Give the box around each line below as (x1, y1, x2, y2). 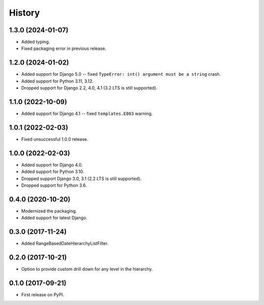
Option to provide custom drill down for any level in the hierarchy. (21, 266, 153, 272)
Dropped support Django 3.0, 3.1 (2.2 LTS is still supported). (21, 175, 142, 181)
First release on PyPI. (21, 292, 65, 298)
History (9, 7, 40, 18)
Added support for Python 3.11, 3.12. (21, 78, 94, 84)
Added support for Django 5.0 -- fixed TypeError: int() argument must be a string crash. (21, 71, 221, 77)
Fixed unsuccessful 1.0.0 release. (21, 136, 88, 142)
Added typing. (21, 39, 50, 45)
